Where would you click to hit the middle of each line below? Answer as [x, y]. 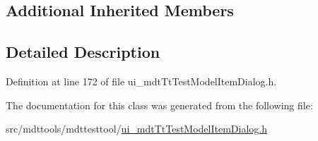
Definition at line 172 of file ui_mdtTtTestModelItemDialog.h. [141, 81]
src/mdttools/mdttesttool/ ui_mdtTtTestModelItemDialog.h [137, 129]
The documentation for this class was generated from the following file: [159, 105]
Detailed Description [83, 52]
